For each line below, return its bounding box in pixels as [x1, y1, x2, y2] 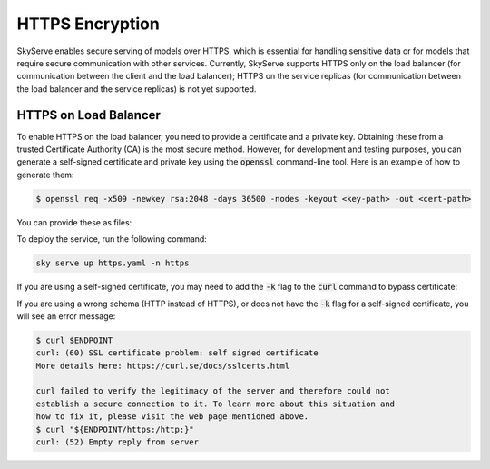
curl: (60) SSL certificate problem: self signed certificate [35, 348, 318, 358]
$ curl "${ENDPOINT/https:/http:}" [35, 424, 194, 434]
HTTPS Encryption [16, 14, 161, 34]
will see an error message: [16, 310, 116, 322]
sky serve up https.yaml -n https [35, 258, 190, 268]
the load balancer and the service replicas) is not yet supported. [16, 83, 257, 95]
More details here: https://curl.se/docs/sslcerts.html [35, 360, 290, 371]
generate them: [16, 169, 74, 180]
